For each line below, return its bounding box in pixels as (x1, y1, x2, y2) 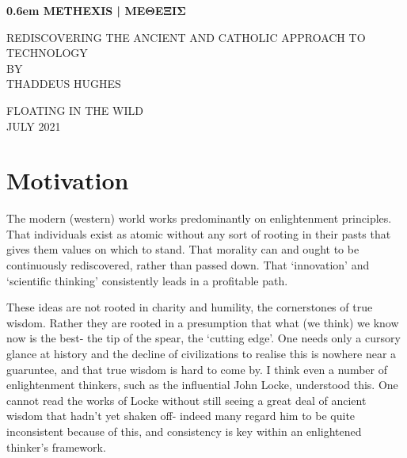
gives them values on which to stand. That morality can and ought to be (6, 241, 359, 258)
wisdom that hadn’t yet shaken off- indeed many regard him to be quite (6, 407, 356, 424)
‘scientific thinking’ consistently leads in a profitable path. (6, 272, 288, 288)
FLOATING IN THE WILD (6, 101, 143, 118)
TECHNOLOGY (6, 44, 88, 61)
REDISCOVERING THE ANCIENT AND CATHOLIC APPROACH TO (6, 29, 366, 45)
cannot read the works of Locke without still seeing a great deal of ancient (6, 391, 367, 408)
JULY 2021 (6, 117, 61, 134)
